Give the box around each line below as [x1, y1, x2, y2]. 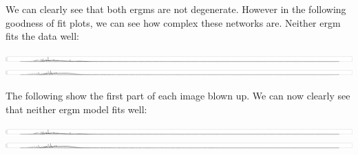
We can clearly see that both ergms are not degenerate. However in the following [6, 2, 346, 16]
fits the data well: [6, 29, 80, 43]
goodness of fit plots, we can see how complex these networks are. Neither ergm [6, 15, 341, 29]
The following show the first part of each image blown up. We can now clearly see [6, 88, 350, 102]
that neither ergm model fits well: [6, 102, 147, 116]
